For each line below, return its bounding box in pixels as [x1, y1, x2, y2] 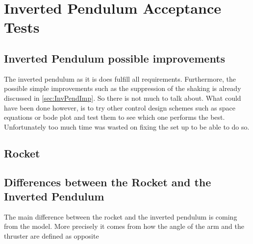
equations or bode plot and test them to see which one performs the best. [4, 112, 225, 122]
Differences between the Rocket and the [4, 174, 211, 189]
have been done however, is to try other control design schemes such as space [4, 102, 235, 112]
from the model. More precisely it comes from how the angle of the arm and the [4, 221, 244, 231]
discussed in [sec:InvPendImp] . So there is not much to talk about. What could [4, 92, 241, 103]
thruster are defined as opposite [4, 230, 99, 241]
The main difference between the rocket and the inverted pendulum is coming [4, 211, 237, 222]
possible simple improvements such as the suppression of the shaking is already [4, 83, 241, 93]
